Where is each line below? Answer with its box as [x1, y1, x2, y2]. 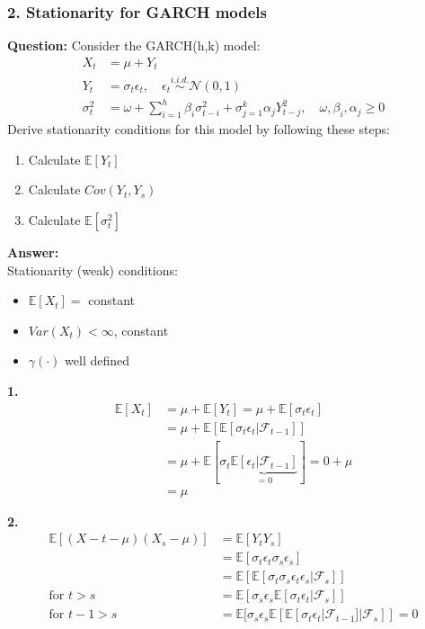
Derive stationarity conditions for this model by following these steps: [7, 120, 390, 139]
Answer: [7, 243, 59, 262]
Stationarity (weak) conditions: [7, 260, 178, 279]
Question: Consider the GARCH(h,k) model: [7, 36, 261, 55]
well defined [65, 351, 130, 370]
